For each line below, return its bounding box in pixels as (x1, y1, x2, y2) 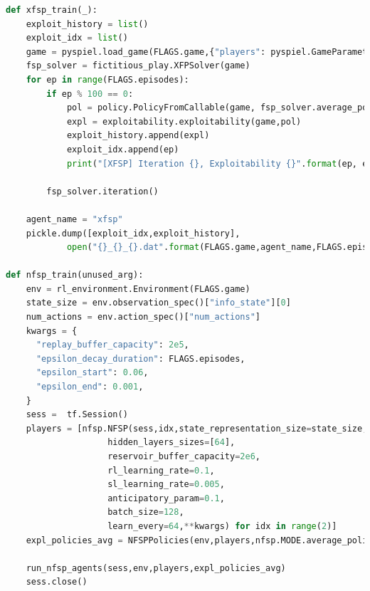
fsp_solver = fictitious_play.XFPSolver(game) (26, 61, 250, 71)
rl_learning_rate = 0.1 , (107, 465, 215, 476)
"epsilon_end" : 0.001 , (36, 382, 144, 392)
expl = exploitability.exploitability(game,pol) (66, 116, 302, 127)
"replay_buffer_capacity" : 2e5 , (36, 340, 189, 350)
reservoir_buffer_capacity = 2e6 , (107, 451, 260, 461)
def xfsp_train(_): (6, 5, 97, 15)
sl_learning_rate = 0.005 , (107, 479, 225, 490)
